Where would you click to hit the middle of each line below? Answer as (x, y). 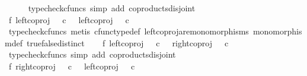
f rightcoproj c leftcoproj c (72, 66)
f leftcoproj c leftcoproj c (69, 19)
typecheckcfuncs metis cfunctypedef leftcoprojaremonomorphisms (129, 31)
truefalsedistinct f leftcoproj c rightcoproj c (127, 42)
